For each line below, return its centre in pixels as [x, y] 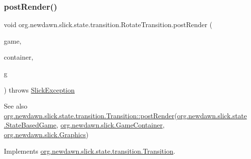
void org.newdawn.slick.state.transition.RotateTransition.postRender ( [108, 24]
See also [16, 106]
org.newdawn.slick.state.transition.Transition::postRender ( [91, 115]
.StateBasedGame [30, 125]
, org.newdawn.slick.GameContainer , [110, 125]
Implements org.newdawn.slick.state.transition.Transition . [90, 151]
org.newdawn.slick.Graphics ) [46, 134]
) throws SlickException [39, 89]
